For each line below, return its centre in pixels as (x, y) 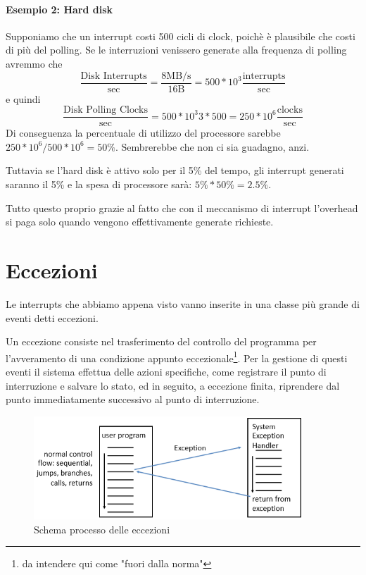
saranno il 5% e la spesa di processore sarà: (99, 184)
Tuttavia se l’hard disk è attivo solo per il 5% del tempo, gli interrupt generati (175, 170)
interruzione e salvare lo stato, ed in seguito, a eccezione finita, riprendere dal (173, 385)
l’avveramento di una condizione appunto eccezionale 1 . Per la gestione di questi (177, 357)
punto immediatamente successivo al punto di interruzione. (133, 399)
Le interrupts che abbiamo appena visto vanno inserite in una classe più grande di (183, 303)
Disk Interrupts (114, 76)
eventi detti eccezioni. (52, 317)
